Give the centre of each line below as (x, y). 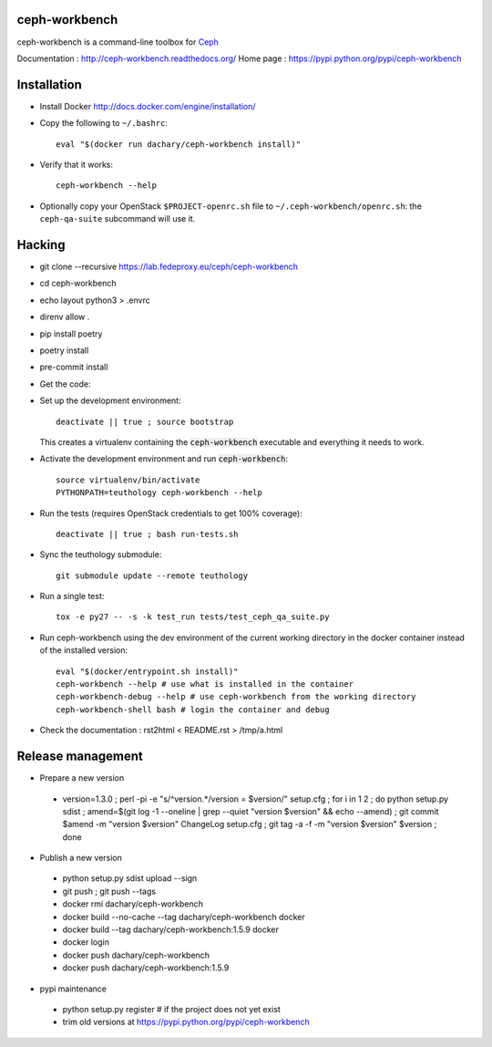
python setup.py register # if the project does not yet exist (172, 1009)
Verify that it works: (77, 164)
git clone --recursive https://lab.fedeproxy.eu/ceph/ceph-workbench (169, 267)
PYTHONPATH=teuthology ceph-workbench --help (159, 493)
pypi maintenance (73, 989)
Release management (80, 757)
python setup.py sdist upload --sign (130, 878)
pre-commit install (74, 367)
